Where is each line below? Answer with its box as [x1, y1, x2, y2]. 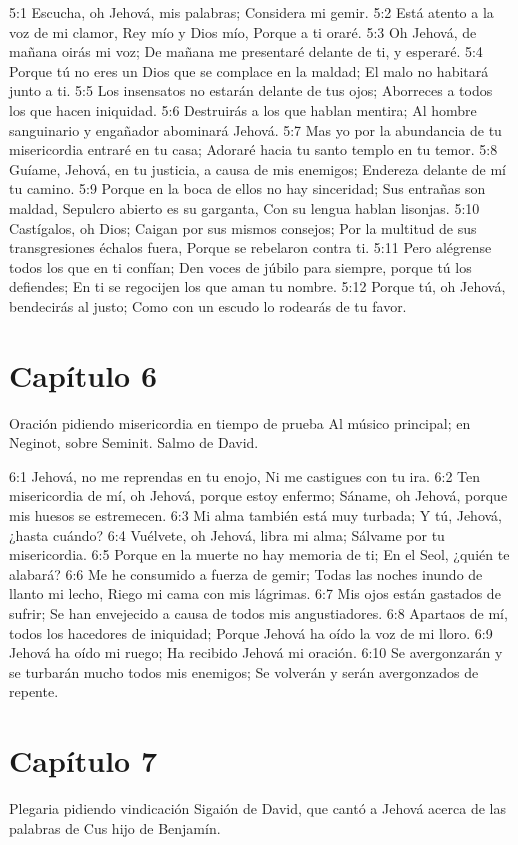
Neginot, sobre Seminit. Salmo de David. [9, 432, 259, 453]
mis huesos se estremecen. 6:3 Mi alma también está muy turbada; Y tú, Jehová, [9, 505, 502, 525]
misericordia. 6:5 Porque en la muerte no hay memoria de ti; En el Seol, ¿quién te [9, 544, 510, 565]
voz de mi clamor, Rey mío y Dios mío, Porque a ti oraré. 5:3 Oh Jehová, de [9, 21, 477, 42]
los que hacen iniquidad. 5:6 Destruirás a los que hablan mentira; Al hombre [9, 99, 477, 120]
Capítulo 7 [9, 740, 158, 781]
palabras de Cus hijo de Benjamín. [9, 817, 221, 838]
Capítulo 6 [9, 354, 158, 395]
